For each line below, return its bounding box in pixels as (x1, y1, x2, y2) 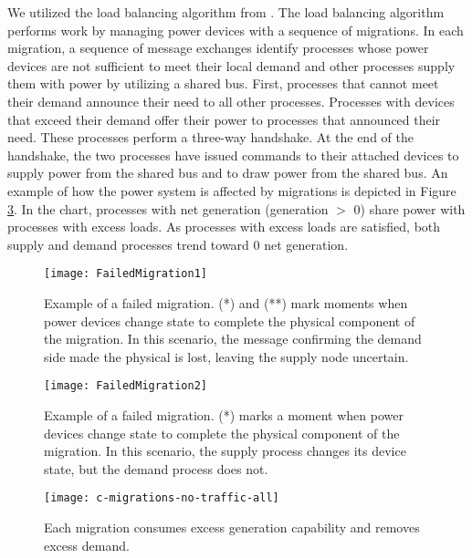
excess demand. (44, 535, 130, 554)
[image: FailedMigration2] (44, 379, 207, 393)
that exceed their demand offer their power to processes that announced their (7, 109, 441, 129)
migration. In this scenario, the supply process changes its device (44, 441, 406, 460)
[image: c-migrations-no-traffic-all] (44, 491, 279, 505)
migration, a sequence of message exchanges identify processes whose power (7, 38, 429, 57)
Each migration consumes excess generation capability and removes (44, 518, 420, 537)
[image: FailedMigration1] (44, 267, 207, 281)
